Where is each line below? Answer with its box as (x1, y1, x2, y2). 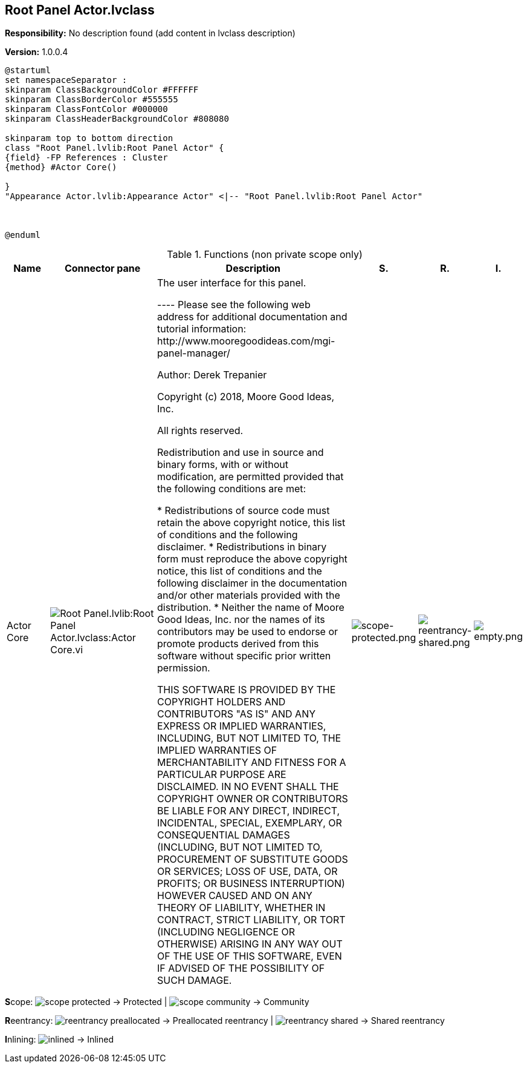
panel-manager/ (157, 347, 230, 360)
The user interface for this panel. (157, 277, 306, 289)
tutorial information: (157, 323, 247, 335)
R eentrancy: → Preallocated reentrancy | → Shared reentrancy (5, 1015, 445, 1026)
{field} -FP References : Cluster (5, 153, 168, 163)
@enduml (5, 230, 41, 240)
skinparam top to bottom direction (5, 133, 173, 143)
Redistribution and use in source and (157, 446, 324, 459)
